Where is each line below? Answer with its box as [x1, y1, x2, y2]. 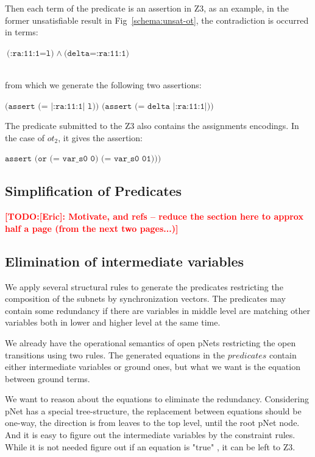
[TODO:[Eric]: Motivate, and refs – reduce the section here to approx [5, 210, 303, 223]
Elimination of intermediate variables [5, 251, 244, 270]
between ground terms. [5, 372, 90, 385]
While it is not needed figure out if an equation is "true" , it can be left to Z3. [5, 440, 296, 453]
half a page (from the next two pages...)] [5, 222, 179, 234]
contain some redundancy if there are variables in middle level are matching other [5, 304, 310, 316]
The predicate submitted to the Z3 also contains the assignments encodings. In [5, 119, 299, 132]
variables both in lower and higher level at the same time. [5, 316, 221, 329]
